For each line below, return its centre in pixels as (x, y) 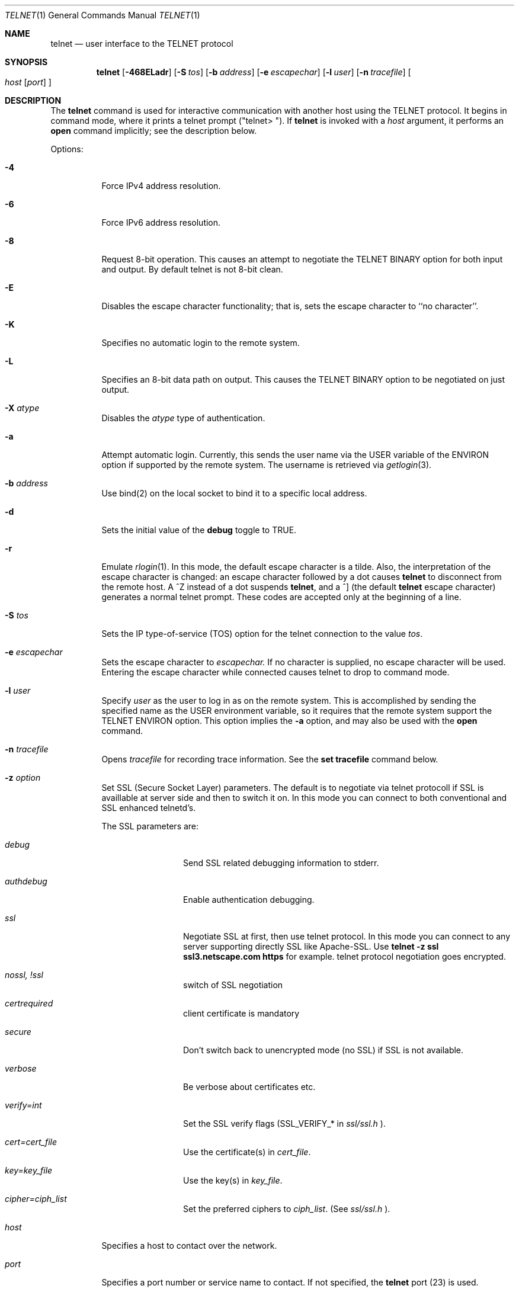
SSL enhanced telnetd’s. (149, 808)
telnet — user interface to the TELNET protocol (142, 44)
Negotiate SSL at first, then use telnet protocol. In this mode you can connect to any (347, 936)
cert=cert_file (31, 1142)
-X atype (22, 408)
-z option (23, 778)
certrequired (29, 1003)
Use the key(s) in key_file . (233, 1180)
